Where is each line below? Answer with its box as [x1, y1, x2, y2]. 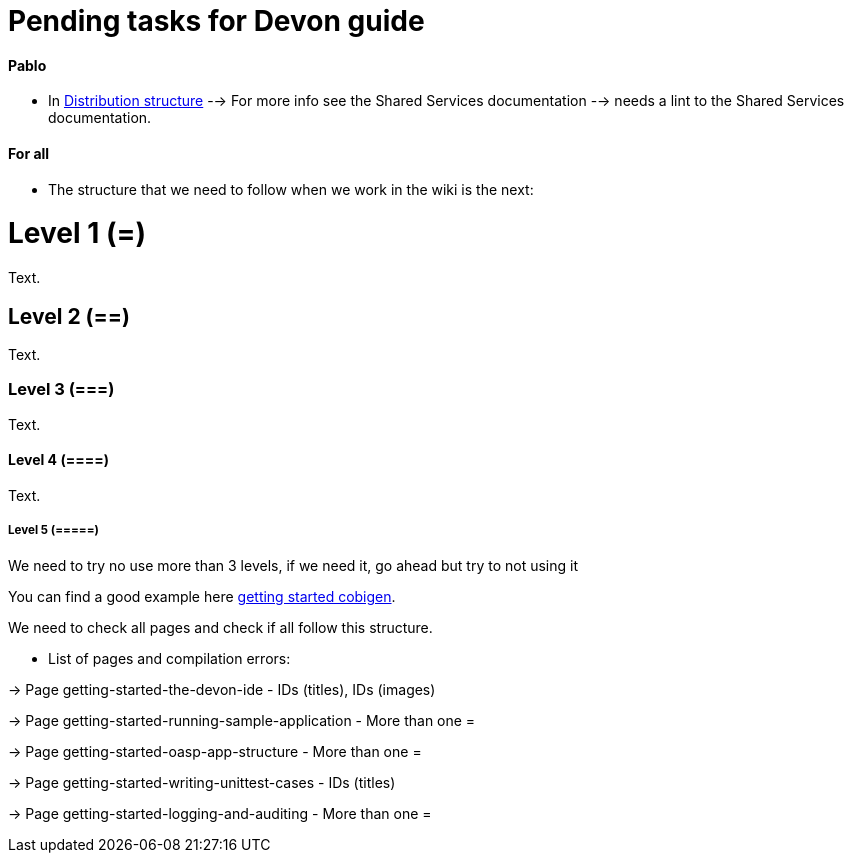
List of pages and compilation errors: [48, 649, 291, 667]
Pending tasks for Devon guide [8, 4, 425, 38]
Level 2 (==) [8, 303, 130, 329]
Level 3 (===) [8, 379, 115, 400]
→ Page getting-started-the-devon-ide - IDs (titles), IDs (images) [8, 680, 436, 698]
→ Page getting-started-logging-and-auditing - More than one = [8, 804, 432, 822]
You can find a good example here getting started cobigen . [8, 587, 396, 605]
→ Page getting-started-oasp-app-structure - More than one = [8, 742, 422, 760]
